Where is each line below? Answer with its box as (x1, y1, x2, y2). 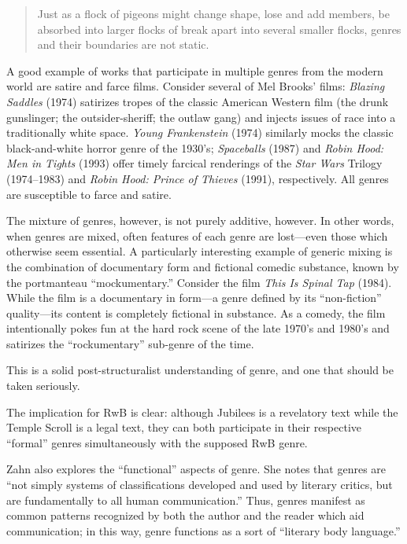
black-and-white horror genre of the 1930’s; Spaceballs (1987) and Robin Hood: (6, 139, 384, 156)
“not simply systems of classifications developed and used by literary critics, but (6, 476, 393, 493)
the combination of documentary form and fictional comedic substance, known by (6, 258, 399, 274)
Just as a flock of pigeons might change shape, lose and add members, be (37, 6, 390, 21)
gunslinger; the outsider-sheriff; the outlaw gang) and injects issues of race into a (6, 108, 396, 125)
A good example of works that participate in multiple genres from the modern (6, 62, 383, 79)
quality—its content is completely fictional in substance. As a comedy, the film (6, 304, 386, 321)
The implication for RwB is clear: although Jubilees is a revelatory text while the (6, 403, 398, 420)
